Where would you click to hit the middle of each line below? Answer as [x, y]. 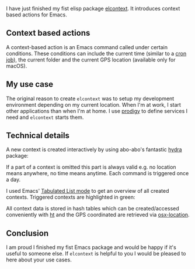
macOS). [17, 66]
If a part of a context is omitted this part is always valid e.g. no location [91, 167]
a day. [13, 180]
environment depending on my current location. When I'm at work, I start [93, 104]
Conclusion [27, 233]
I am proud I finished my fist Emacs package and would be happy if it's [91, 247]
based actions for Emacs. [36, 15]
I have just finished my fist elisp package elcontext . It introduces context [93, 8]
